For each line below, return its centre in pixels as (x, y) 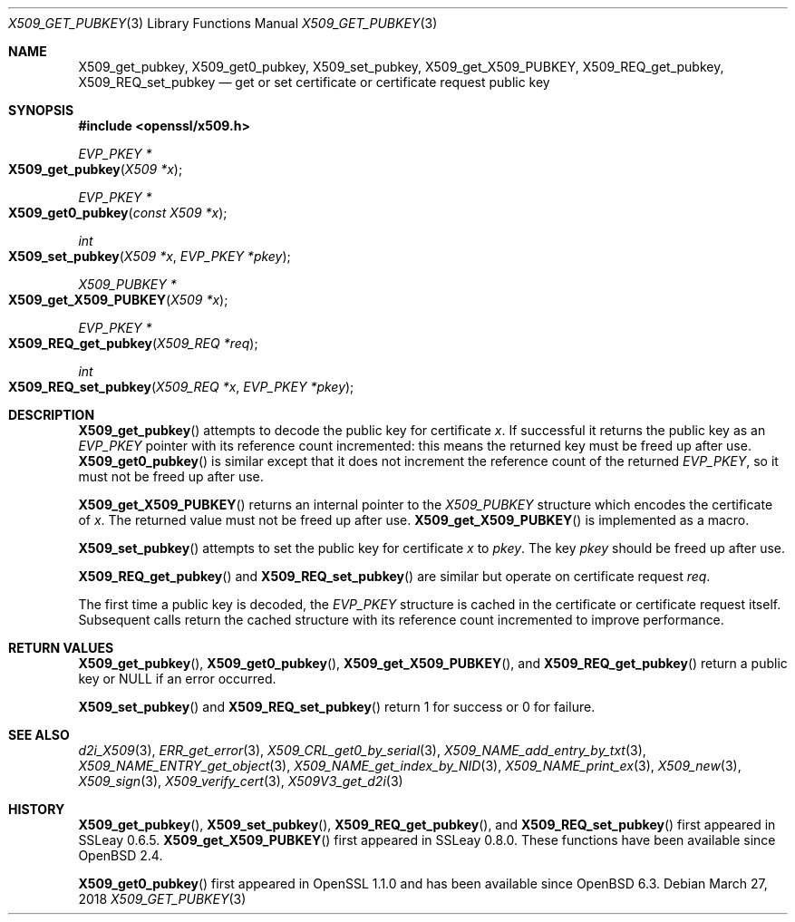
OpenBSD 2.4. (121, 855)
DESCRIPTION (52, 415)
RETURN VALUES (61, 648)
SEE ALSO (39, 735)
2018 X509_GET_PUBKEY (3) (162, 899)
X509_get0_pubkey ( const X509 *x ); (118, 213)
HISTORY (37, 809)
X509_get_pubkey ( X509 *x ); (96, 169)
